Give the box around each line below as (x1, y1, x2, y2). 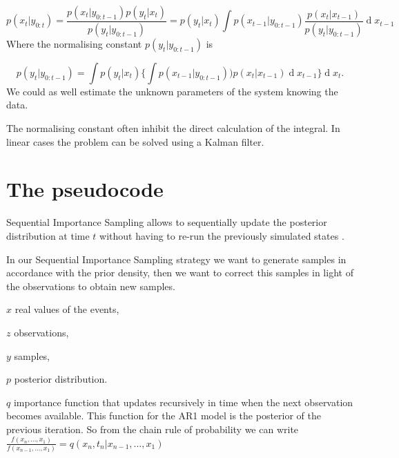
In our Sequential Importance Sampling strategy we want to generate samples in (6, 251, 347, 266)
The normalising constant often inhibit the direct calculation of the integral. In (6, 121, 340, 135)
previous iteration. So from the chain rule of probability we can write (6, 421, 299, 436)
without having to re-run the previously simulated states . (99, 228, 344, 242)
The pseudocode (6, 175, 164, 203)
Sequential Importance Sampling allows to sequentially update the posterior (6, 215, 327, 229)
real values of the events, (14, 302, 119, 316)
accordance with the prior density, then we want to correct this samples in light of (6, 265, 353, 280)
